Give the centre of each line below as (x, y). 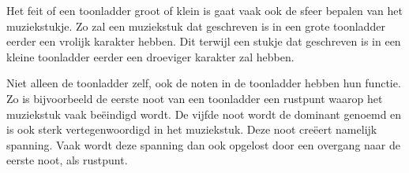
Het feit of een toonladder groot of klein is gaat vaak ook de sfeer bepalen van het (204, 10)
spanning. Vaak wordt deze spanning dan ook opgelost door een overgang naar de (203, 144)
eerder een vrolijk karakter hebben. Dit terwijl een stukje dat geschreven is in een (204, 41)
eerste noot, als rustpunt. (67, 160)
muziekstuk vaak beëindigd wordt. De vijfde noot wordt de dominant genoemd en (204, 114)
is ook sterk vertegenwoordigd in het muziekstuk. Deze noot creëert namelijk (192, 129)
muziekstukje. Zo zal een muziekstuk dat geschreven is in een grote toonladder (196, 26)
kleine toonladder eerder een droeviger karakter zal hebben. (150, 56)
